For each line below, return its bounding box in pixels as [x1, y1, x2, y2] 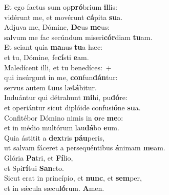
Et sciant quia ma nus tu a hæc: [4, 42, 102, 52]
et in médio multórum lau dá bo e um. [4, 122, 119, 133]
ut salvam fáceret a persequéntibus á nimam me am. [4, 142, 165, 153]
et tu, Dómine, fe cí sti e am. [4, 51, 89, 62]
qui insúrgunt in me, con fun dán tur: [4, 72, 118, 83]
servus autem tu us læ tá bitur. [4, 82, 97, 92]
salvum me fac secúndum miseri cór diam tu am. [4, 31, 153, 42]
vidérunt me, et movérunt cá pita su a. [4, 11, 123, 22]
